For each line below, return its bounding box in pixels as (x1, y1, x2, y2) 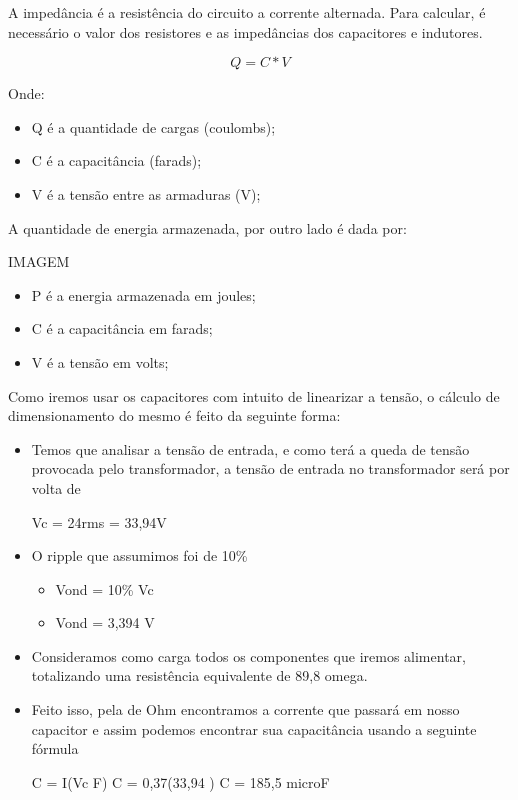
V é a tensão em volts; (31, 351, 169, 372)
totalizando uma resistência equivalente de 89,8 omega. (31, 665, 368, 686)
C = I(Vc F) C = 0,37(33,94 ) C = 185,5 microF (31, 771, 330, 792)
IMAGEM (8, 251, 70, 272)
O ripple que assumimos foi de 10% (31, 545, 248, 566)
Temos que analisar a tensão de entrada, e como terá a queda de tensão (31, 438, 470, 459)
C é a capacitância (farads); (31, 150, 202, 171)
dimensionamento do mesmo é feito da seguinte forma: (8, 405, 341, 426)
